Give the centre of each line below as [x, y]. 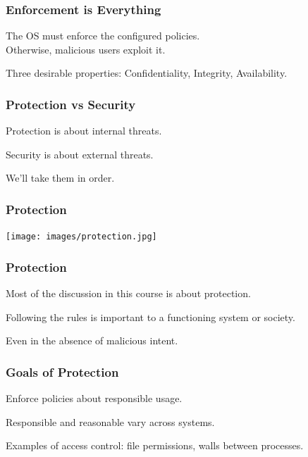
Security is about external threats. [80, 154]
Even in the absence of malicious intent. [92, 340]
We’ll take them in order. [60, 178]
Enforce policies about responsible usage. [94, 398]
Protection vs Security [71, 104]
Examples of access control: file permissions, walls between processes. [155, 445]
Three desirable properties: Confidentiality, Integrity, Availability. [147, 73]
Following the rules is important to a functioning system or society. [150, 317]
